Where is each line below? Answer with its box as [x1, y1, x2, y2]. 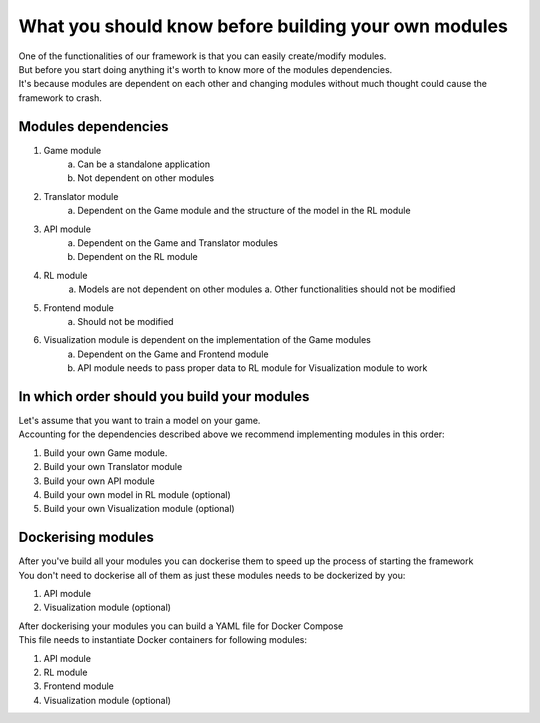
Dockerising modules [18, 529, 155, 546]
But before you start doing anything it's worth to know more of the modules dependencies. [18, 63, 393, 75]
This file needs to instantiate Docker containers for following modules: [18, 634, 307, 646]
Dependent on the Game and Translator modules [77, 236, 279, 249]
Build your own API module [43, 475, 155, 487]
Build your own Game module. [43, 446, 168, 459]
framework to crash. [18, 91, 102, 104]
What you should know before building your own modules [18, 15, 509, 37]
